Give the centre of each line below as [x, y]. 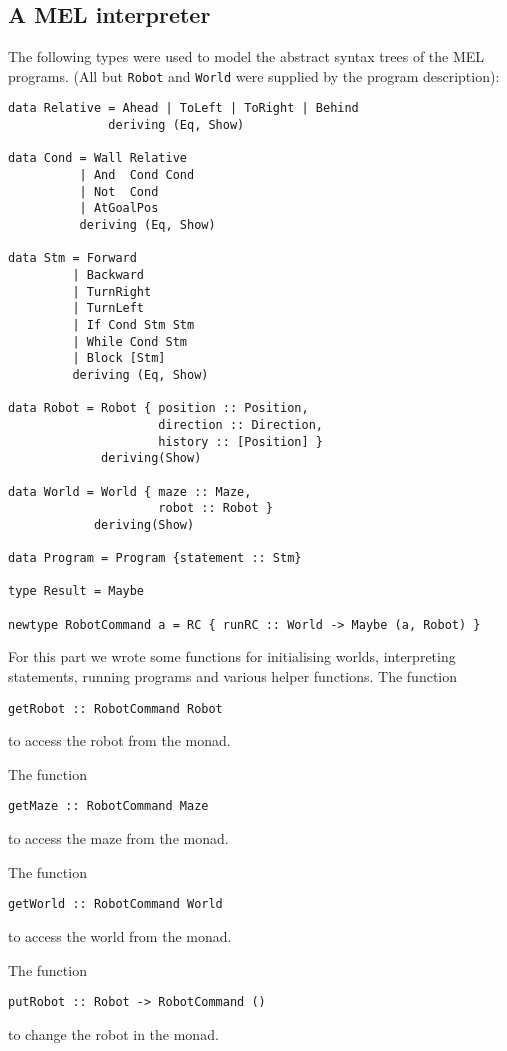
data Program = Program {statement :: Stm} [155, 558]
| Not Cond [119, 191]
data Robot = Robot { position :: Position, [158, 408]
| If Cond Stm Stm [133, 324]
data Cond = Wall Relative [97, 158]
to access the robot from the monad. [119, 740]
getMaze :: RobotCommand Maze [108, 806]
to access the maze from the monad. [118, 838]
